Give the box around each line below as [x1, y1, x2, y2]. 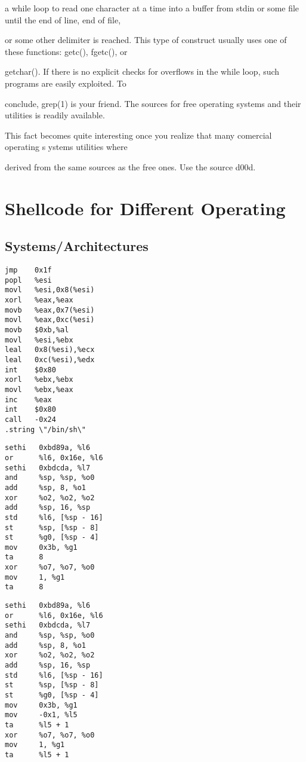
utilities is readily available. [5, 109, 105, 121]
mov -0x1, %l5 [5, 711, 78, 720]
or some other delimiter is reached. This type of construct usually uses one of [5, 33, 287, 46]
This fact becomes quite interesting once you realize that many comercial [5, 128, 272, 141]
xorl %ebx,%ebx [5, 375, 73, 384]
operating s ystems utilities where [5, 140, 128, 153]
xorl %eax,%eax [5, 296, 73, 305]
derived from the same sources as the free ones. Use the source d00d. [5, 160, 256, 173]
